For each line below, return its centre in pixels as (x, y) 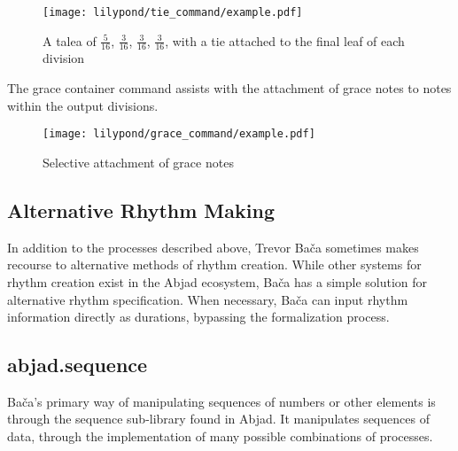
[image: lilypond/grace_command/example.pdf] (179, 134)
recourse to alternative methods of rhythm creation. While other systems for (214, 264)
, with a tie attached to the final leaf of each (285, 40)
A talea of (70, 40)
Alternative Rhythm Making (141, 210)
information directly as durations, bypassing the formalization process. (198, 317)
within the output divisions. (83, 105)
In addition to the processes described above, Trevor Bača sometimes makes (213, 247)
